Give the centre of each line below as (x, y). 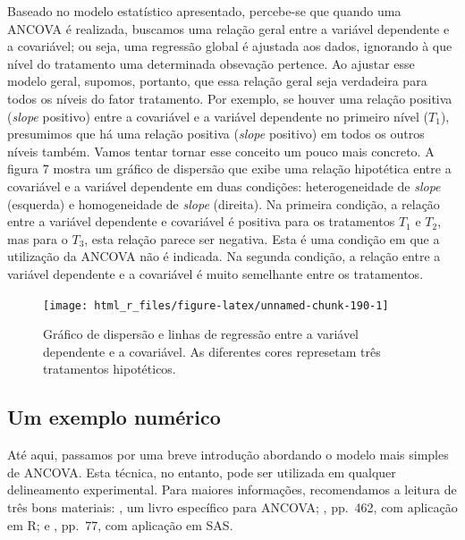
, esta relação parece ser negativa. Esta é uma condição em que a (262, 238)
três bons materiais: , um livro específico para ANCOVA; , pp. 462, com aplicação (232, 506)
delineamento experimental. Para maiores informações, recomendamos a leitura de (232, 489)
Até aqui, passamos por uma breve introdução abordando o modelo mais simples (228, 455)
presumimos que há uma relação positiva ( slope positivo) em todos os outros (216, 134)
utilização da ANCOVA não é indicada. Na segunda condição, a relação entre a (224, 256)
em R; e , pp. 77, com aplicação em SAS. (120, 524)
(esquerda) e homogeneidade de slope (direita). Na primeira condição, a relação (224, 203)
